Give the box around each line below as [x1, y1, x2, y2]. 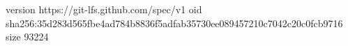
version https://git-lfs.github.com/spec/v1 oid [6, 2, 202, 16]
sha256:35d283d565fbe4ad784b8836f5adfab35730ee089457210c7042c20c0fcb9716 [6, 15, 343, 30]
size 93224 [6, 29, 49, 44]
